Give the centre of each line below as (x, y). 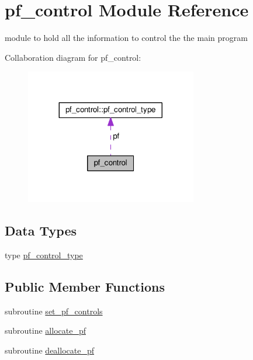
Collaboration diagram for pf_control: (73, 57)
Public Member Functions (85, 286)
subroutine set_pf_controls (54, 311)
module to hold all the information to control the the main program (126, 38)
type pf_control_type (44, 255)
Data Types (41, 231)
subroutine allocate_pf (45, 330)
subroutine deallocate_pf (49, 350)
